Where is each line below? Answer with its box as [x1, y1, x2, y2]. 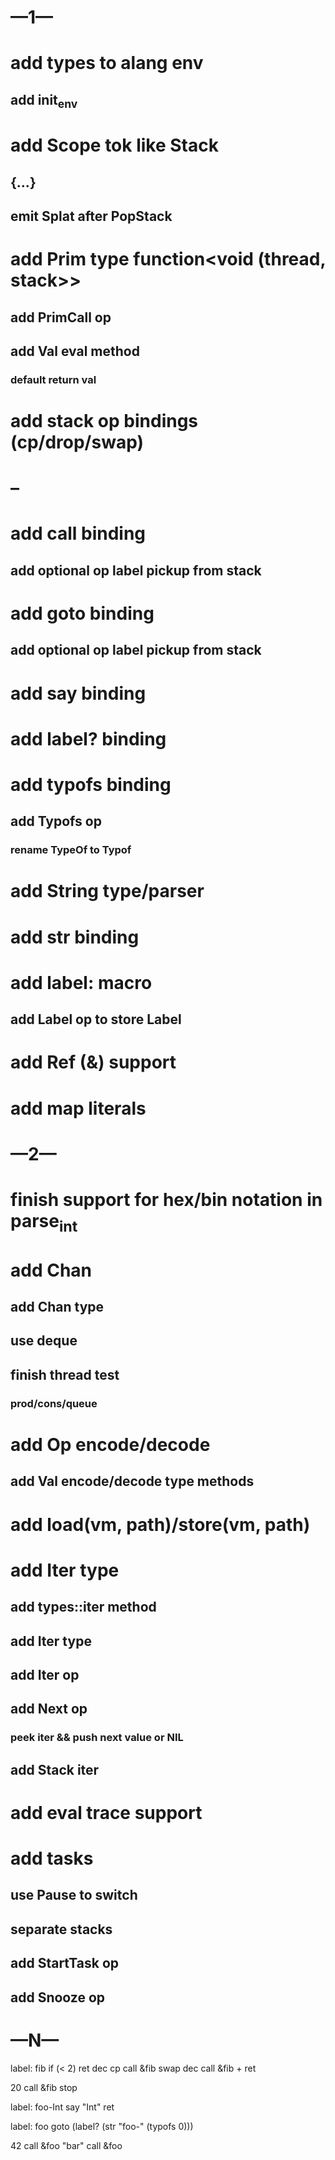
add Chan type [10, 1299, 105, 1316]
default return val [10, 372, 97, 386]
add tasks [10, 1847, 94, 1870]
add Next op [10, 1701, 88, 1718]
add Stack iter [10, 1761, 100, 1778]
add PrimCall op [10, 309, 112, 326]
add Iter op [10, 1666, 80, 1683]
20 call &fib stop [10, 2081, 78, 2093]
